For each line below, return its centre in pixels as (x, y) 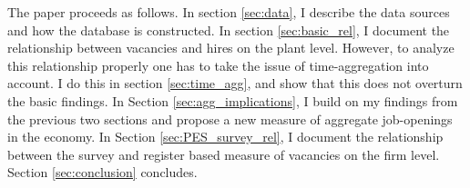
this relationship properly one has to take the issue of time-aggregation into (218, 65)
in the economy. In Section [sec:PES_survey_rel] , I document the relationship (225, 137)
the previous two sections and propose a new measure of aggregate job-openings (230, 119)
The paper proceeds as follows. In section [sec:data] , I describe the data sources (229, 12)
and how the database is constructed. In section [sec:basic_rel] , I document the (229, 30)
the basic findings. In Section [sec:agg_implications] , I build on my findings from (233, 100)
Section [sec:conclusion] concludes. (102, 172)
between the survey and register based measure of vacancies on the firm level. (224, 154)
